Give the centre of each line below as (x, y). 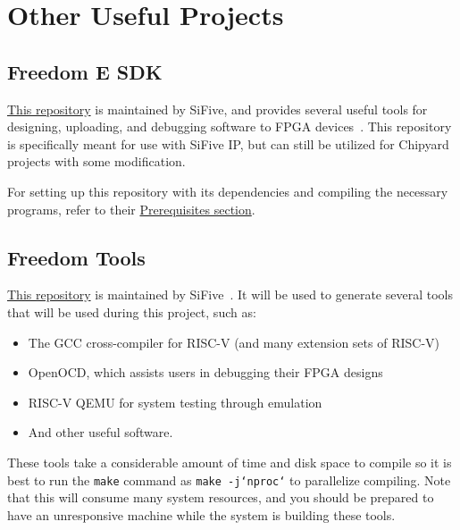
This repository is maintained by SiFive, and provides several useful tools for (217, 109)
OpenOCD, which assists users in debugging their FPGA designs (205, 372)
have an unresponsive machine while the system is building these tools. (201, 514)
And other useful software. (100, 432)
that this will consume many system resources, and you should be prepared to (221, 497)
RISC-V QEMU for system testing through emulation (175, 402)
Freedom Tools (76, 257)
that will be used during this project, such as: (132, 311)
